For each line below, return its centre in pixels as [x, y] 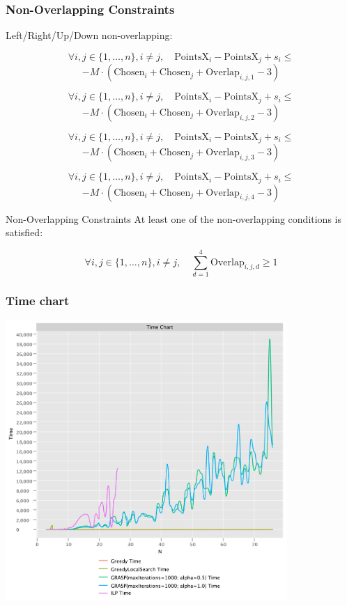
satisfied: [24, 232]
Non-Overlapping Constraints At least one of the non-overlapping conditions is [173, 218]
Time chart [38, 300]
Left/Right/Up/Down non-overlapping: [89, 35]
